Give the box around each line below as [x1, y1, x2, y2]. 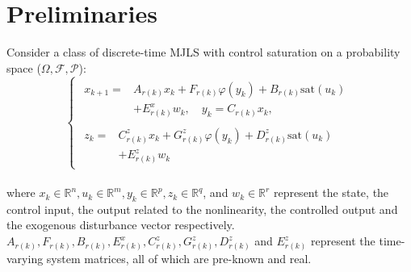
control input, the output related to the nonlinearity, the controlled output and [6, 200, 398, 217]
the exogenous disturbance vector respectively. [6, 216, 235, 233]
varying [6, 249, 44, 266]
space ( [6, 59, 41, 76]
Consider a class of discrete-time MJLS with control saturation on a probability [6, 44, 401, 61]
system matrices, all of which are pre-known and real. [46, 249, 312, 266]
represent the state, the [273, 184, 389, 201]
